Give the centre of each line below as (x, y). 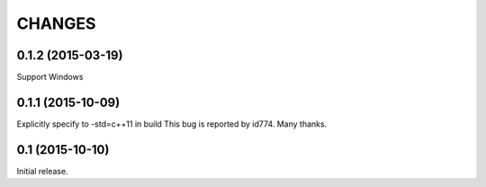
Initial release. (42, 171)
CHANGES (56, 23)
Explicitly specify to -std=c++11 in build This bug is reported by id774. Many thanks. (172, 124)
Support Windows (50, 77)
